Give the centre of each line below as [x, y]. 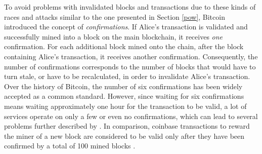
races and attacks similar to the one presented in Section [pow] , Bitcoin [115, 16]
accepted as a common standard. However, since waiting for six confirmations [124, 96]
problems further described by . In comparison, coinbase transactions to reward [127, 126]
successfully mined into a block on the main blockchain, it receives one [114, 36]
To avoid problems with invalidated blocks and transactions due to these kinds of [130, 7]
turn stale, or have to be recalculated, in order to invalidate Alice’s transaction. [127, 76]
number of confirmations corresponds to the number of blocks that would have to [130, 66]
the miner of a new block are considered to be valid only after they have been [124, 136]
